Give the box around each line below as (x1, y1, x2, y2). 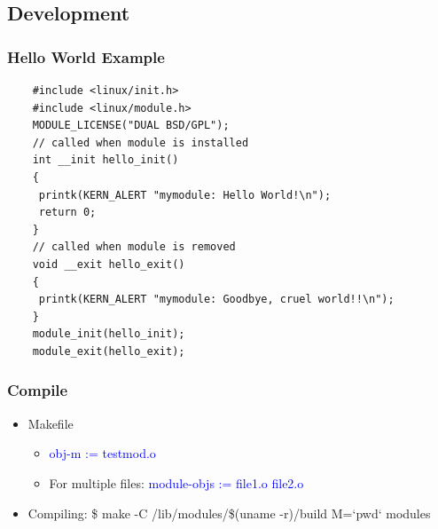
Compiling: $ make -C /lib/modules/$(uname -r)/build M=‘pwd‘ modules (27, 503, 431, 522)
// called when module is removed (32, 241, 236, 254)
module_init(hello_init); (32, 328, 185, 341)
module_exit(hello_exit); (32, 344, 185, 358)
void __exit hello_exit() (32, 257, 185, 271)
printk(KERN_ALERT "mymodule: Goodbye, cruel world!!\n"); (38, 293, 395, 306)
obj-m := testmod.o (49, 444, 156, 462)
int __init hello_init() (32, 154, 179, 167)
